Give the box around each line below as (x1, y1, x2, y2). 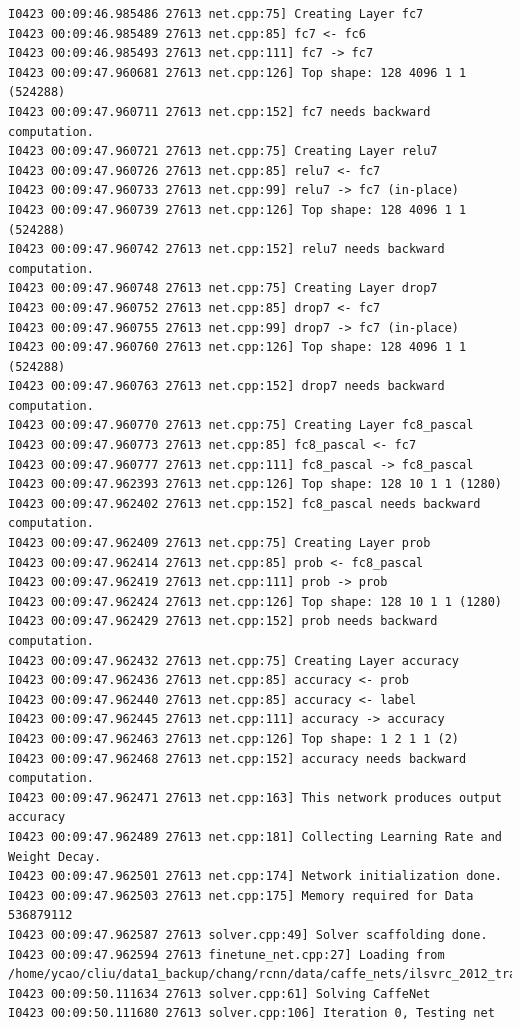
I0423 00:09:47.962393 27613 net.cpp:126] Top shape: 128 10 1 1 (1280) (8, 477, 502, 492)
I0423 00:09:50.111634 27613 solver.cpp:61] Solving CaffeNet (8, 986, 431, 1001)
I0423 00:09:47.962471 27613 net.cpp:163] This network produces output (8, 790, 502, 805)
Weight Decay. (8, 849, 102, 864)
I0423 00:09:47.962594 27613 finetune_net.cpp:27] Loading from (8, 947, 445, 962)
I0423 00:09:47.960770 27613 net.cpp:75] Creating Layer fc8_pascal (8, 418, 474, 433)
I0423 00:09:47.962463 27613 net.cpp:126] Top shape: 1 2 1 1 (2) (8, 731, 460, 746)
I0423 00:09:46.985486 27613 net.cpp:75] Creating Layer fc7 (8, 7, 424, 21)
